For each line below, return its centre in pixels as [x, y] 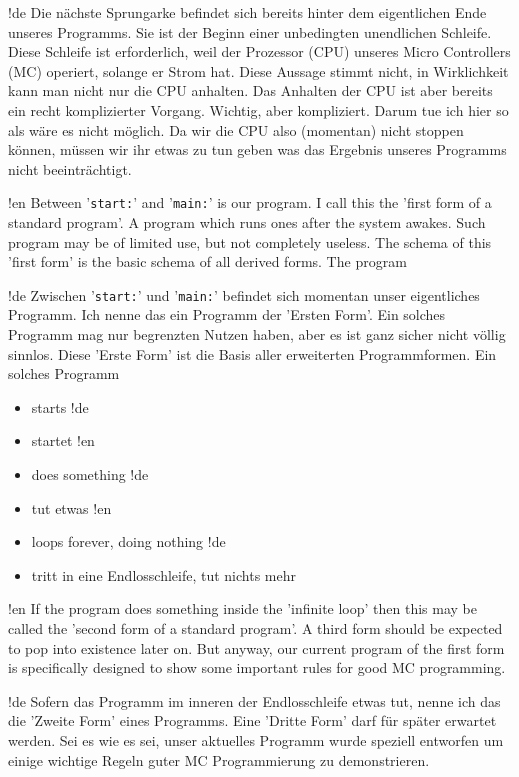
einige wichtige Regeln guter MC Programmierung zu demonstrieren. [219, 759]
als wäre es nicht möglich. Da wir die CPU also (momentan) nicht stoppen [236, 129]
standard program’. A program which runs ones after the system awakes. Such [247, 222]
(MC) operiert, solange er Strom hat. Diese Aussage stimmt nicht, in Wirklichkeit [258, 70]
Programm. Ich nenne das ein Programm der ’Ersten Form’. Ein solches [227, 314]
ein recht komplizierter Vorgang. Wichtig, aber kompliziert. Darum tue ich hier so [258, 109]
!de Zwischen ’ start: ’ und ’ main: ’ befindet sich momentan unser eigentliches [244, 294]
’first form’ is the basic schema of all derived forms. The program [207, 261]
